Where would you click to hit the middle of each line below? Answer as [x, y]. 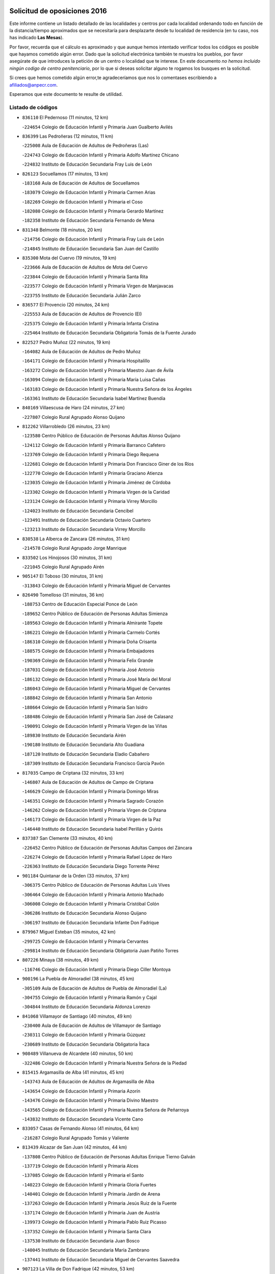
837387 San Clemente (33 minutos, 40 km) [67, 838]
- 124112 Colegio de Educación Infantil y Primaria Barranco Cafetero [94, 445]
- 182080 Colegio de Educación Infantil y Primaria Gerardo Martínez [93, 211]
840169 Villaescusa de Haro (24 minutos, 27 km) [73, 408]
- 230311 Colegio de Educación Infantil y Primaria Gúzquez [84, 1035]
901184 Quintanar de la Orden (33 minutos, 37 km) [76, 875]
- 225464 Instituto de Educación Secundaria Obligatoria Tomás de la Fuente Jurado [109, 333]
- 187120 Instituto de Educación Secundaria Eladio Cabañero [86, 754]
